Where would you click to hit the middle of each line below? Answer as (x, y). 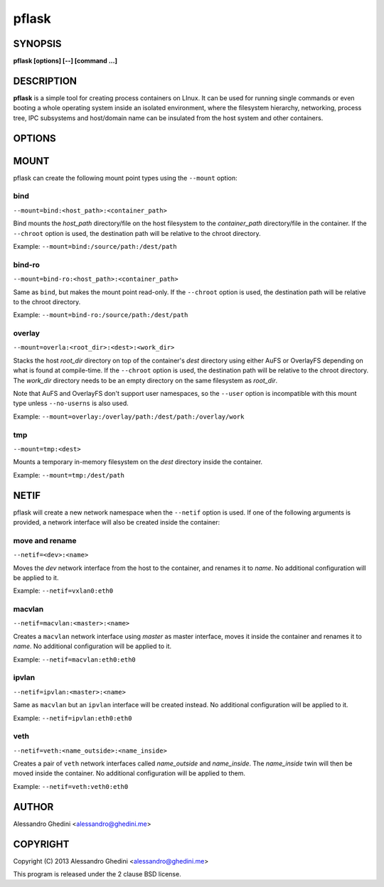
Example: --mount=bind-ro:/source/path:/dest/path (101, 315)
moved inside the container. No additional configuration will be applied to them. (129, 773)
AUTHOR (33, 807)
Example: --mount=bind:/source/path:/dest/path (95, 246)
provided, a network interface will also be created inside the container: (117, 522)
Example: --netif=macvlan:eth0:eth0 (74, 659)
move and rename (45, 540)
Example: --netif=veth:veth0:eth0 (71, 786)
